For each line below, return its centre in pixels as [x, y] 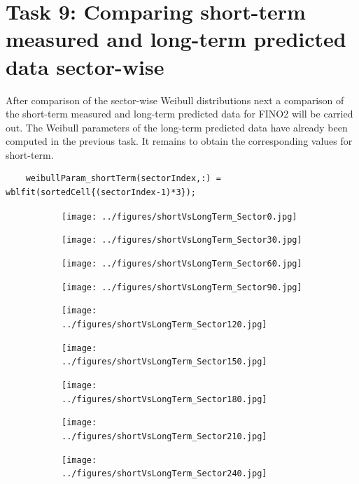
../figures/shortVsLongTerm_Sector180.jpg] [164, 399]
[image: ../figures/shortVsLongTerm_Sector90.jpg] [182, 287]
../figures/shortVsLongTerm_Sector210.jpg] [164, 436]
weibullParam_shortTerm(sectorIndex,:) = [123, 179]
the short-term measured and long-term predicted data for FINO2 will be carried [179, 114]
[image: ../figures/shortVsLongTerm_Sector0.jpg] [179, 216]
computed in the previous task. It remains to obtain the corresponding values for [179, 141]
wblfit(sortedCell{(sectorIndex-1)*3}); [101, 193]
